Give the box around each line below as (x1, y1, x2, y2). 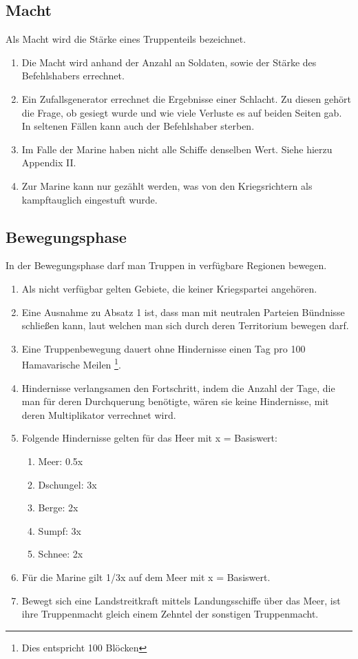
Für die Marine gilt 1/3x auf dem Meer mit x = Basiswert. (21, 569, 271, 584)
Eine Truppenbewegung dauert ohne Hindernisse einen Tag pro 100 (21, 341, 306, 355)
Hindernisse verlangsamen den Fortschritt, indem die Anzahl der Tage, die (21, 380, 335, 395)
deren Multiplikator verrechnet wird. (21, 407, 176, 422)
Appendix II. (21, 155, 76, 170)
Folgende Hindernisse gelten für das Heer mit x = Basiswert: (21, 431, 277, 445)
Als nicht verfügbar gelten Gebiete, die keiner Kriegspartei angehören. (21, 281, 317, 295)
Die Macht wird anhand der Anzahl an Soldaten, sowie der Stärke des (21, 55, 317, 69)
